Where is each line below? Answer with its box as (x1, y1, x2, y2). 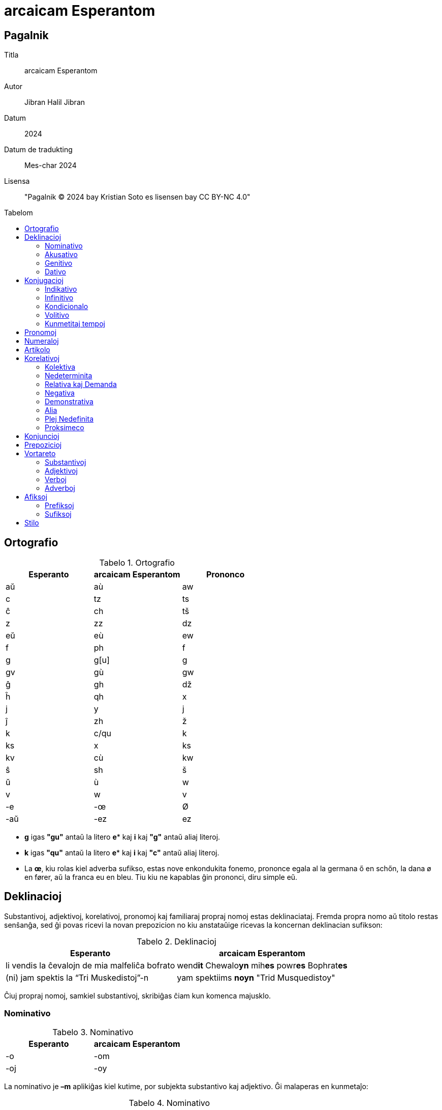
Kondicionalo (45, 302, 88, 311)
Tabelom (4, 208, 33, 217)
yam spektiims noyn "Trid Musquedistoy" (177, 972, 335, 983)
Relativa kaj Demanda (45, 380, 117, 389)
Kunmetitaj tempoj (45, 319, 105, 328)
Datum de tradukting (4, 145, 73, 154)
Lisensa (4, 177, 30, 186)
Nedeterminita (45, 371, 92, 380)
